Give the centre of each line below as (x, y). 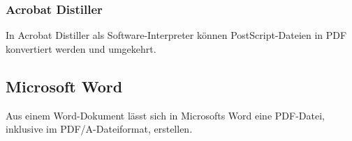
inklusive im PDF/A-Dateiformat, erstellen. (99, 129)
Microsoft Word (64, 86)
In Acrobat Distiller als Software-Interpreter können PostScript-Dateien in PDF (176, 35)
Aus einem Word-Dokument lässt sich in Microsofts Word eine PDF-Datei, (165, 115)
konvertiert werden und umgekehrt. (81, 48)
